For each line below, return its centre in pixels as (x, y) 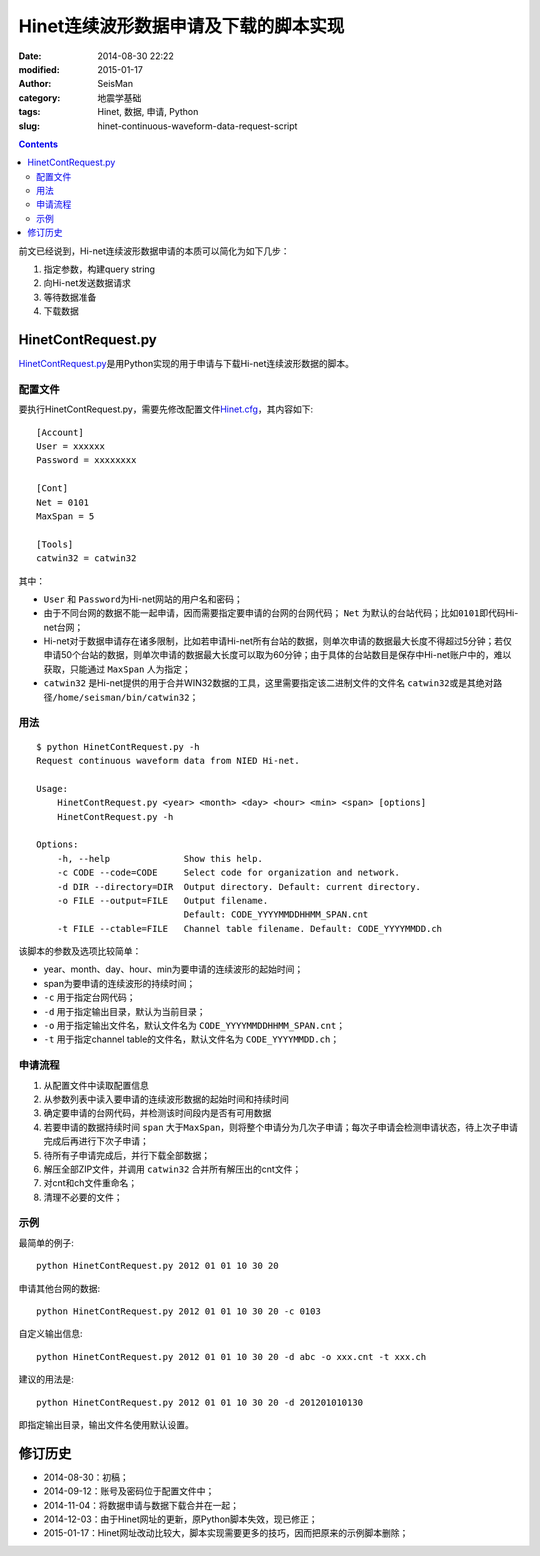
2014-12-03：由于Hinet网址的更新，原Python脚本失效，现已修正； (181, 1519)
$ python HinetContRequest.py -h (118, 746)
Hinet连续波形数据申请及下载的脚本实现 (181, 26)
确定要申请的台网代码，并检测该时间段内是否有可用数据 (157, 1113)
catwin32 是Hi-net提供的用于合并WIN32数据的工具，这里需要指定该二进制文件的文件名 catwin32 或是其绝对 (268, 683)
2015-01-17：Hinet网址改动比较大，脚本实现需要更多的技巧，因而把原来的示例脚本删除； (226, 1533)
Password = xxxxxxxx (86, 460)
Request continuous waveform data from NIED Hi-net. (168, 760)
